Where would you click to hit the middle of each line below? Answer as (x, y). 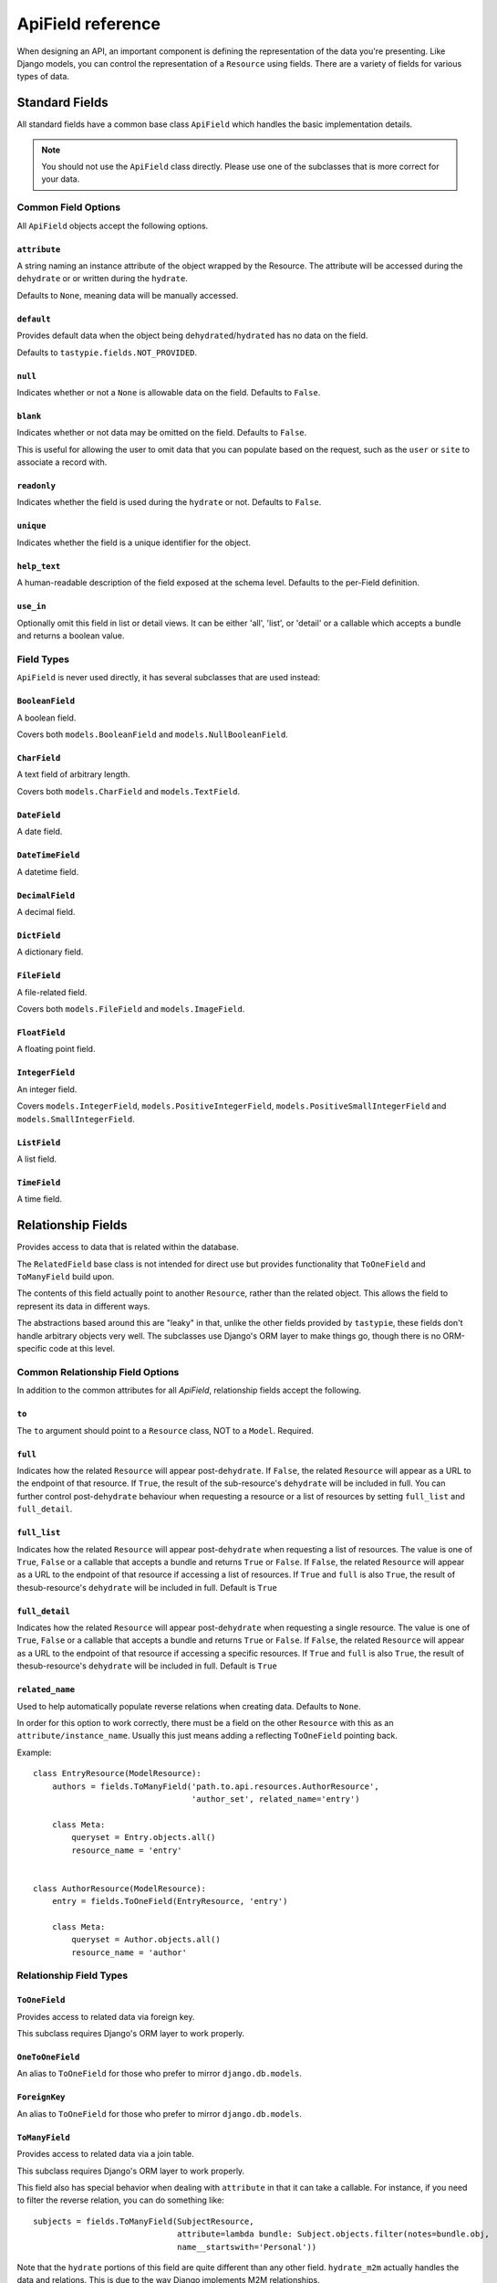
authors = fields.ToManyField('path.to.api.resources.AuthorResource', (215, 1786)
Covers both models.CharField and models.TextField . (129, 791)
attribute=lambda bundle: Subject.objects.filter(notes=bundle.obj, (333, 2234)
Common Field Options (69, 207)
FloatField (41, 1033)
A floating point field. (56, 1049)
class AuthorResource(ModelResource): (120, 1888)
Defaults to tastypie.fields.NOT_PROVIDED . (107, 352)
